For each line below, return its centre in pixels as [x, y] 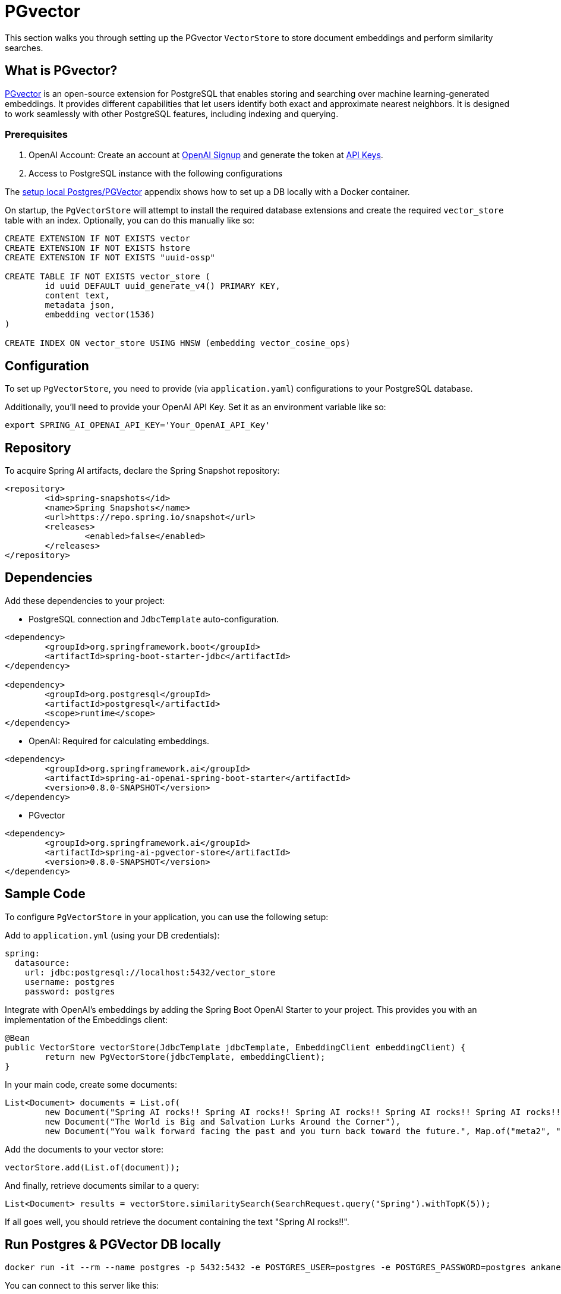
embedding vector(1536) [100, 315]
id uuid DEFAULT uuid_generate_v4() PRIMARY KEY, [163, 286]
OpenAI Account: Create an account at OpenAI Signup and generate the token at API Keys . [206, 155]
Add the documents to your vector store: [84, 1149]
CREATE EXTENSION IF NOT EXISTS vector [97, 239]
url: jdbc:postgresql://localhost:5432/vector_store [150, 972]
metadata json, [80, 305]
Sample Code [45, 894]
